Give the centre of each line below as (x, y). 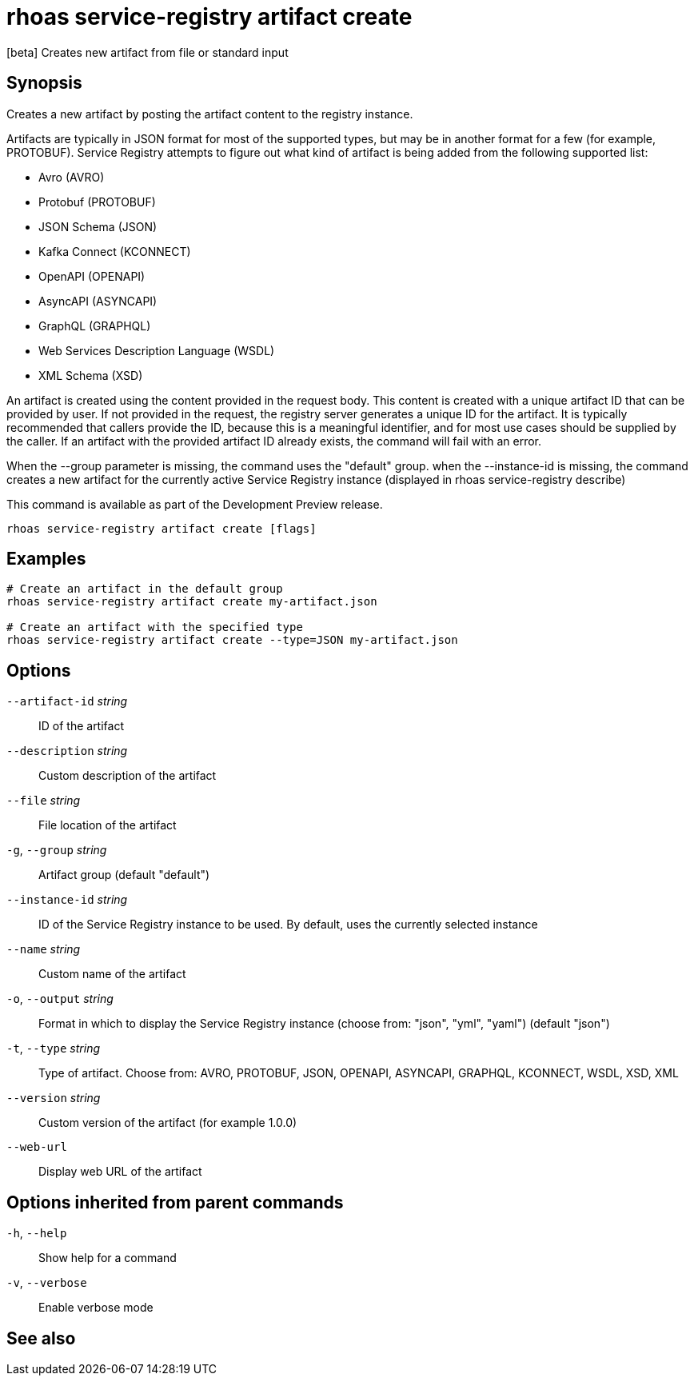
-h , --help (37, 1233)
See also (41, 1338)
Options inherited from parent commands (175, 1202)
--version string (54, 1098)
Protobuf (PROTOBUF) (97, 202)
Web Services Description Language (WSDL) (157, 350)
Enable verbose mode (96, 1308)
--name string (44, 949)
